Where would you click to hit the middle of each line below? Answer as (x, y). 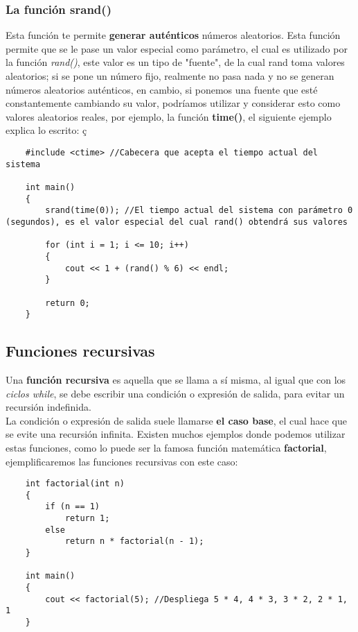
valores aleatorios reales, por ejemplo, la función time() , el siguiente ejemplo (169, 116)
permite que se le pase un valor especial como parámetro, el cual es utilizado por (177, 48)
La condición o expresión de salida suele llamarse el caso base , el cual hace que (176, 420)
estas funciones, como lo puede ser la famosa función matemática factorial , (166, 447)
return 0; (68, 303)
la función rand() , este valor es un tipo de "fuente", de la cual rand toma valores (175, 62)
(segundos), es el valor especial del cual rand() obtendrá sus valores (177, 222)
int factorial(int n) (75, 484)
